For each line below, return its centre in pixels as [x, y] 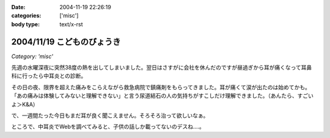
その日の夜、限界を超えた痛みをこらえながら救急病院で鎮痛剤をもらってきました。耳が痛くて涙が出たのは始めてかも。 [161, 87]
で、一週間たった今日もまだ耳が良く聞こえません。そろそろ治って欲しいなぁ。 [110, 115]
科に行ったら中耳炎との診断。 [49, 76]
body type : [25, 24]
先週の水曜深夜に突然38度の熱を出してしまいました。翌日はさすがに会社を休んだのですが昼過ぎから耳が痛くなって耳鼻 [162, 68]
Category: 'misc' [32, 56]
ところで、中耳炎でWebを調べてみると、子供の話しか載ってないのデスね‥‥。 [108, 127]
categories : [26, 16]
